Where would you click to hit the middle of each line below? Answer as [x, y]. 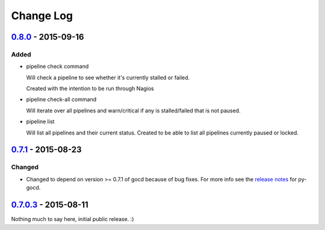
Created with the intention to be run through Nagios [90, 89]
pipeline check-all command [61, 100]
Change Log [42, 16]
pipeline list [40, 122]
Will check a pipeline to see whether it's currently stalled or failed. [108, 77]
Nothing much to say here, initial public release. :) [73, 219]
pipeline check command [57, 67]
